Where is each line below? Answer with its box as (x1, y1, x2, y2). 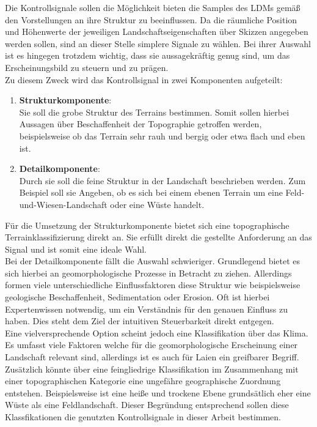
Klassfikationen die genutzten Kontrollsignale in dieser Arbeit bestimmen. (5, 410, 282, 423)
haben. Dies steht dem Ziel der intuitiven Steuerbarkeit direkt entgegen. (5, 314, 274, 327)
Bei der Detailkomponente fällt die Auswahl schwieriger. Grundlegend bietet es (5, 254, 301, 267)
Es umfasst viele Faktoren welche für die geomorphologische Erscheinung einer (5, 338, 298, 351)
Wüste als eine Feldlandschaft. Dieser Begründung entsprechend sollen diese (5, 398, 289, 411)
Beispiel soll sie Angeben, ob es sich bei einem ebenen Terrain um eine (19, 186, 283, 199)
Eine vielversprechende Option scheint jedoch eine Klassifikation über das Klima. (5, 326, 308, 339)
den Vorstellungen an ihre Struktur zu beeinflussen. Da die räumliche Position (5, 13, 297, 26)
